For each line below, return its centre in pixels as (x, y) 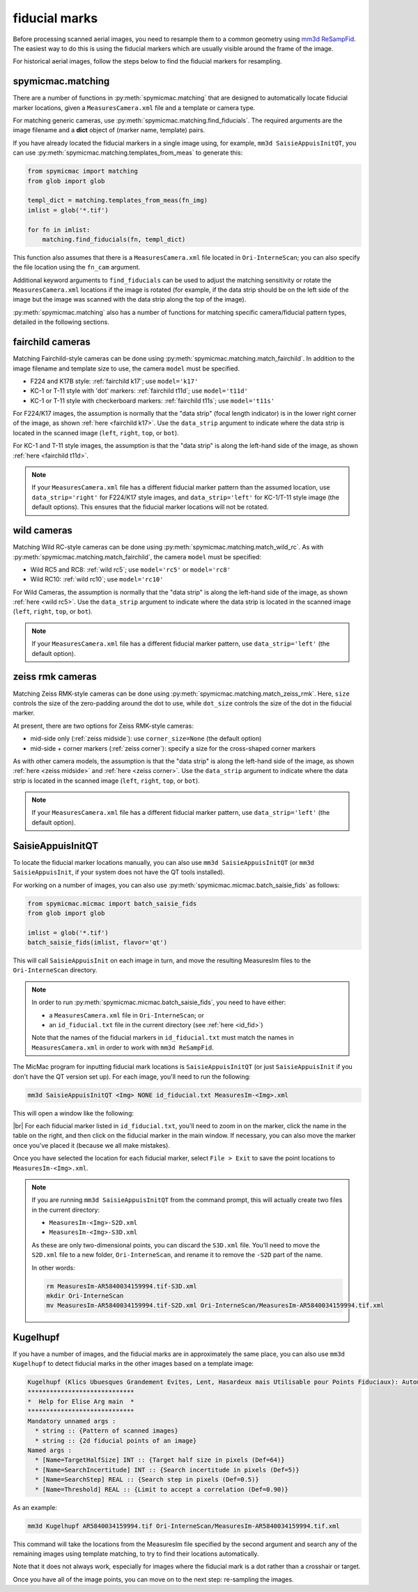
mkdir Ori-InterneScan (85, 1296)
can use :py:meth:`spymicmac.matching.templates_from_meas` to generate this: (128, 153)
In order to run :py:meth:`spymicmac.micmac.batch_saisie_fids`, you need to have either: (159, 1002)
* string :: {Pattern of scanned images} (107, 1431)
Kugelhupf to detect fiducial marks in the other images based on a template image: (133, 1364)
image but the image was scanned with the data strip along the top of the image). (130, 299)
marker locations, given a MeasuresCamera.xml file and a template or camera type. (134, 107)
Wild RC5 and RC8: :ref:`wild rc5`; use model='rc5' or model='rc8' (131, 569)
